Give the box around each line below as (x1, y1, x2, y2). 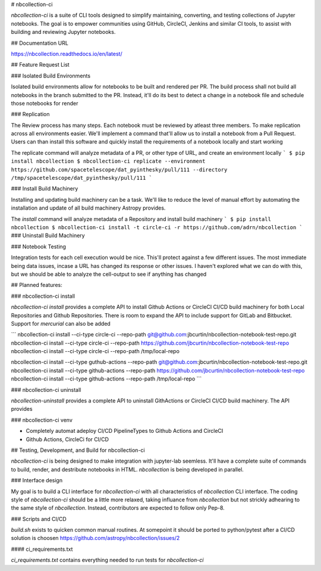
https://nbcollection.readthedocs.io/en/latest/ (11, 50, 122, 57)
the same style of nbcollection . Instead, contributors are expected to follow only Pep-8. (11, 504, 225, 511)
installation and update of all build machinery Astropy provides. (11, 204, 166, 211)
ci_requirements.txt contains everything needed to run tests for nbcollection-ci (11, 557, 204, 564)
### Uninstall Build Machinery (11, 232, 86, 239)
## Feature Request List (11, 61, 70, 68)
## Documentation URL (11, 39, 68, 46)
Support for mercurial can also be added (11, 320, 111, 327)
